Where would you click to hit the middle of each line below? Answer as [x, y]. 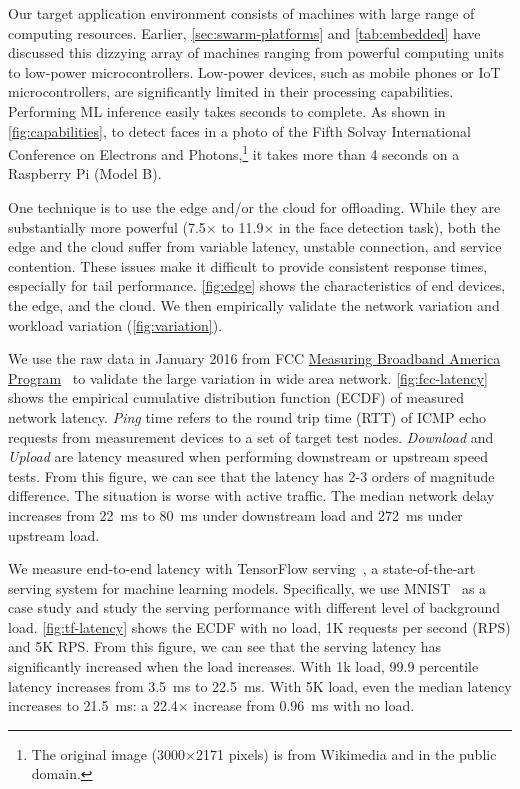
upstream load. [54, 534]
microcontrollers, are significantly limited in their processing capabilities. [231, 91]
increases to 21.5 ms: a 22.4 [93, 705]
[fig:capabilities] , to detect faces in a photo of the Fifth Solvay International [239, 130]
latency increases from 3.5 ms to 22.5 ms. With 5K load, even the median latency [260, 685]
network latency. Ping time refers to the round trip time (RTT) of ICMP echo [247, 416]
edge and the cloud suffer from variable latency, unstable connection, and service [255, 246]
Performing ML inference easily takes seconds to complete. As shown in [227, 110]
